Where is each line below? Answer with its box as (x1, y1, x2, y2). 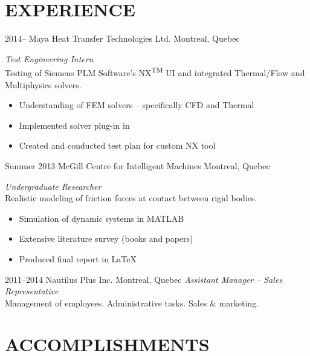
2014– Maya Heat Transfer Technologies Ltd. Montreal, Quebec (5, 32, 240, 45)
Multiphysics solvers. (5, 78, 82, 91)
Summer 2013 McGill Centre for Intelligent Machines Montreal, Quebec (5, 159, 270, 172)
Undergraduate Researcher (5, 180, 102, 192)
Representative (5, 285, 59, 297)
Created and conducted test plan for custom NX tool (19, 139, 216, 152)
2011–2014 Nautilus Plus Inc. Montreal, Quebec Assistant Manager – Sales (5, 273, 283, 285)
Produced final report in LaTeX (19, 252, 137, 265)
